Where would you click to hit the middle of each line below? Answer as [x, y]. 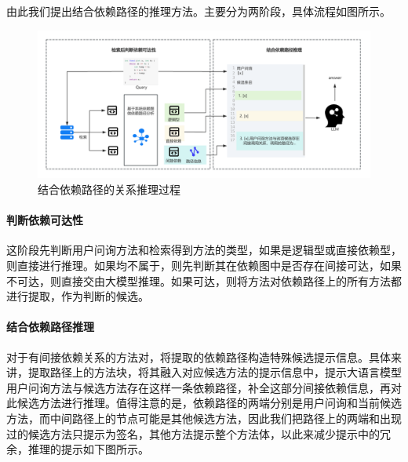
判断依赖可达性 [45, 220]
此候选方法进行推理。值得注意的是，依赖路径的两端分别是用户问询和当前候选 [204, 403]
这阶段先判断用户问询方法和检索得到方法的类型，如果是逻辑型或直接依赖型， [204, 250]
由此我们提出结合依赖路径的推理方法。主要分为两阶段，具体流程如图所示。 [199, 11]
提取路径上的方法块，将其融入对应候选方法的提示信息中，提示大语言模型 [215, 372]
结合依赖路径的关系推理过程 [109, 189]
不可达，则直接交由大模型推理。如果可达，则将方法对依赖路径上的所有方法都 [204, 280]
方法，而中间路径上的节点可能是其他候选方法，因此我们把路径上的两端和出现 [204, 418]
